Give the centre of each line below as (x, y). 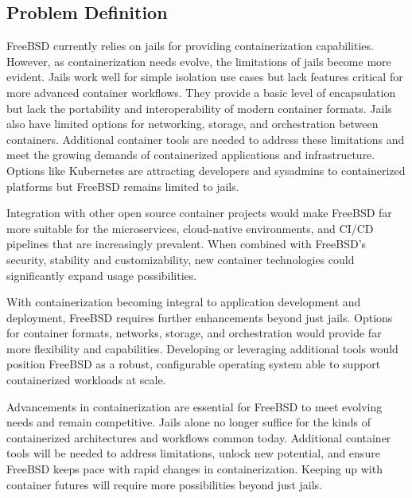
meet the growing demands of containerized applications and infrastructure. (191, 155)
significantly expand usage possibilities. (102, 275)
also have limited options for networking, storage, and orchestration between (192, 124)
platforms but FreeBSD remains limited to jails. (123, 186)
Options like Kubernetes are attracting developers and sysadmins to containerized (206, 170)
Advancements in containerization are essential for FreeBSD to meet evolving (194, 406)
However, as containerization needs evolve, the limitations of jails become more (199, 61)
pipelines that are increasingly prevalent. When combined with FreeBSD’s (187, 244)
